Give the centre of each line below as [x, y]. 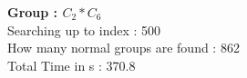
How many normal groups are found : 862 [123, 48]
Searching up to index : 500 [84, 29]
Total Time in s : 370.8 [72, 65]
